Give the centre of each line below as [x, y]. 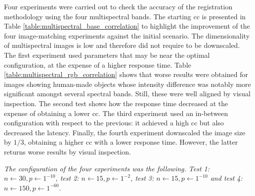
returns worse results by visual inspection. [67, 151]
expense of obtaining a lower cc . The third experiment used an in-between [116, 113]
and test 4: [226, 178]
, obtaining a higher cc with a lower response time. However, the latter [131, 142]
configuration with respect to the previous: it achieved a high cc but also [114, 123]
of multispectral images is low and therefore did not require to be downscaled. [122, 45]
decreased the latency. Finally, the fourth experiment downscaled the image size [125, 132]
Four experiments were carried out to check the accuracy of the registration [118, 6]
